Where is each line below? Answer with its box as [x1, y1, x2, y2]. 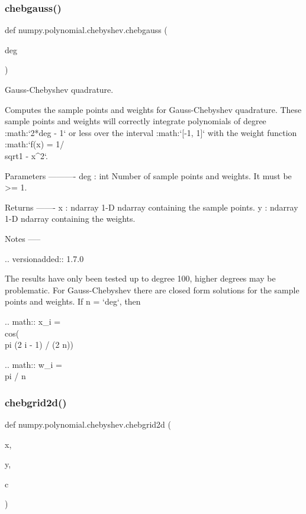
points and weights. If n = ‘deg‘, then [5, 295, 141, 308]
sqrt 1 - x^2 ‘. [5, 149, 48, 161]
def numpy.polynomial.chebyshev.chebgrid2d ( [5, 418, 171, 431]
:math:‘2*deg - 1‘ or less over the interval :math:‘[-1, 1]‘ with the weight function [5, 126, 297, 138]
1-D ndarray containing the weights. [5, 212, 136, 225]
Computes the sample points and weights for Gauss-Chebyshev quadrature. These [5, 103, 302, 115]
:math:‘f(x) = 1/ [5, 138, 65, 150]
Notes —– [5, 232, 41, 244]
